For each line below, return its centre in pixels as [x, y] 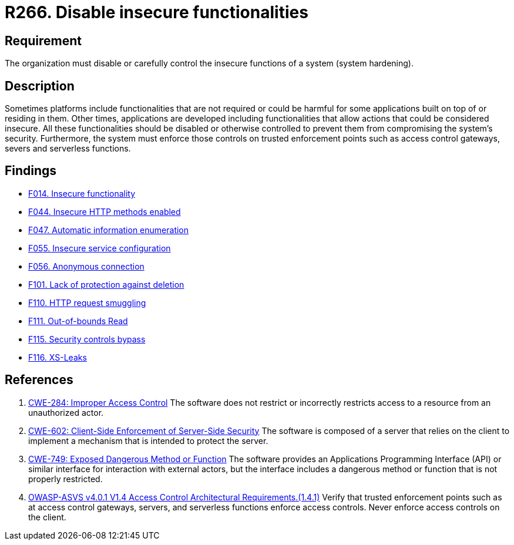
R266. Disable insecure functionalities [157, 12]
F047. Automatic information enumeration [109, 230]
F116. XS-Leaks [58, 357]
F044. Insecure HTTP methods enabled [105, 211]
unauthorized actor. [66, 412]
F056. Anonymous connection [86, 266]
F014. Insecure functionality [82, 193]
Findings [31, 171]
